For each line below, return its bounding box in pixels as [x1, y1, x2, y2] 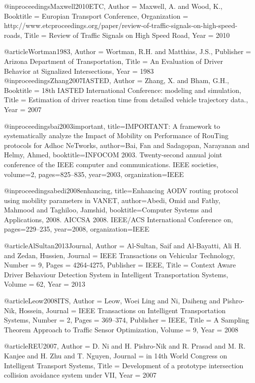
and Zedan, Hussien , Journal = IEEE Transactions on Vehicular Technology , [4, 250, 235, 260]
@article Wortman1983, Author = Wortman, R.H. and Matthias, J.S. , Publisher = [4, 46, 251, 57]
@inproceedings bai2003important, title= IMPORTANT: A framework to [4, 120, 220, 131]
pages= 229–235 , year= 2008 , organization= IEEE [4, 224, 150, 234]
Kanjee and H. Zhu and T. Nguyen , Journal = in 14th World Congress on [4, 351, 227, 360]
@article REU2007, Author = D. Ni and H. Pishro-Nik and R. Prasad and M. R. [4, 341, 246, 351]
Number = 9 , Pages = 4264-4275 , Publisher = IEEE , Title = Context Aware [4, 260, 236, 270]
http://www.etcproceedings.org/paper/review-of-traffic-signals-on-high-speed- [4, 20, 238, 30]
